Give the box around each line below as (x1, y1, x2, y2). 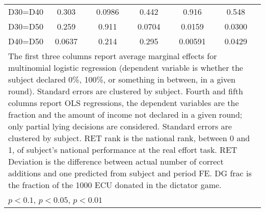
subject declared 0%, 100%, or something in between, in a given (8, 73, 236, 85)
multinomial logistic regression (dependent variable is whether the (8, 62, 243, 73)
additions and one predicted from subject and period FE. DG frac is (8, 167, 252, 179)
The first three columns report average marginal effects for (8, 50, 217, 62)
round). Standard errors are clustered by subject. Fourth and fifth (8, 85, 243, 97)
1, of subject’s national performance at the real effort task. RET (8, 144, 237, 155)
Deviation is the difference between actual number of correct (8, 155, 224, 167)
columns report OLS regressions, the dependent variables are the (8, 97, 239, 109)
